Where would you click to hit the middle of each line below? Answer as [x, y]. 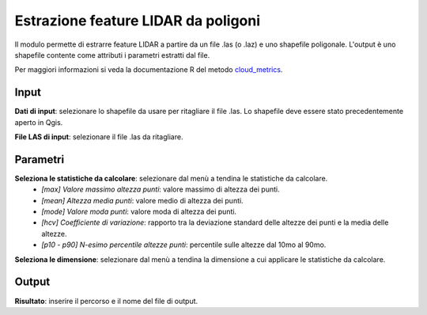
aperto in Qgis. [39, 122]
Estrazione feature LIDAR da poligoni [138, 21]
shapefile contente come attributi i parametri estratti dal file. [112, 55]
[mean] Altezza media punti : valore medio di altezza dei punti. [143, 200]
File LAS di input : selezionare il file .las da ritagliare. [99, 137]
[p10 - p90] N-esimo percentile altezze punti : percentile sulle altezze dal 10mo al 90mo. [184, 245]
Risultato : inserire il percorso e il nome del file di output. [106, 301]
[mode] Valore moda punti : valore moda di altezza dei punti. [139, 212]
